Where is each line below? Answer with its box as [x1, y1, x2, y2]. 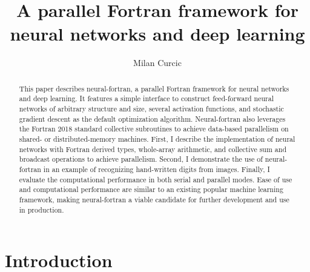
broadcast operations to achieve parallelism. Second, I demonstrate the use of [19, 154, 263, 164]
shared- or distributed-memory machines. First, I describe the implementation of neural [19, 133, 295, 144]
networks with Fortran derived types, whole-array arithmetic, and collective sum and [19, 144, 287, 154]
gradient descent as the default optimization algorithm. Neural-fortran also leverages [19, 113, 286, 124]
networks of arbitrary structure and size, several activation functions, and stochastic [19, 104, 284, 114]
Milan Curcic [133, 56, 182, 69]
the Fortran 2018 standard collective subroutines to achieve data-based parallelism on [19, 124, 289, 134]
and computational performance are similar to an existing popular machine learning [19, 184, 283, 194]
